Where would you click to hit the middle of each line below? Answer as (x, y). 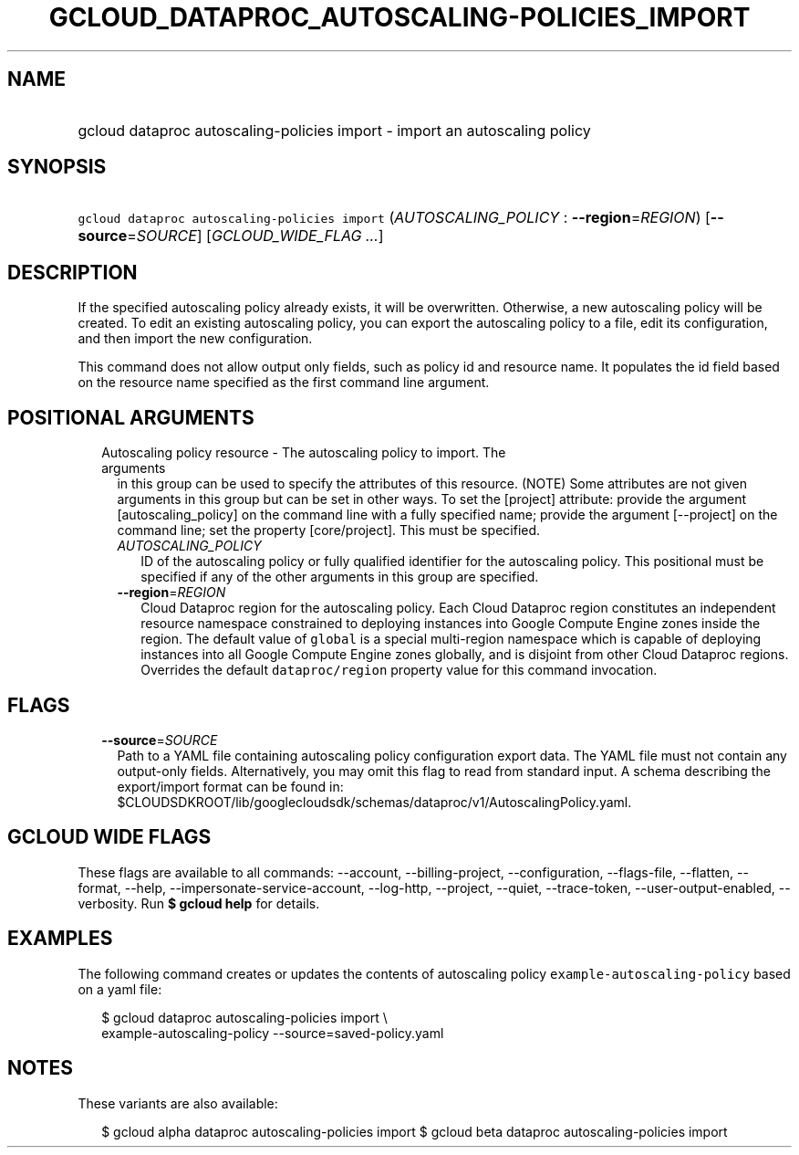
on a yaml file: (120, 989)
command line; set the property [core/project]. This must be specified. (329, 530)
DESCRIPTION (73, 272)
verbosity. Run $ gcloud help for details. (199, 903)
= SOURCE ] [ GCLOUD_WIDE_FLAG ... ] (255, 236)
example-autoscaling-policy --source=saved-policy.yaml (273, 1033)
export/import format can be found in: (230, 786)
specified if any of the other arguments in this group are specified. (340, 577)
